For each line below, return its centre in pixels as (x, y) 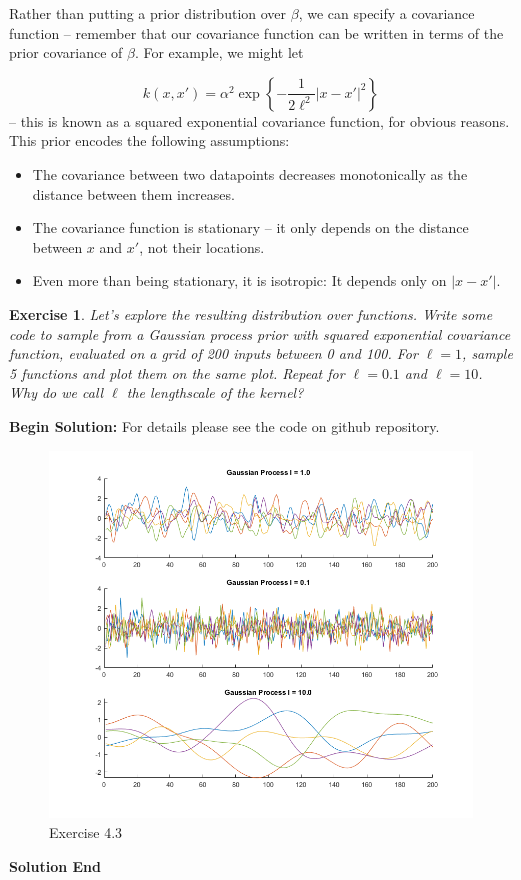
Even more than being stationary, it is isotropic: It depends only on (239, 280)
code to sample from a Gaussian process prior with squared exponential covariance (260, 333)
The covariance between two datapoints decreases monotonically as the (250, 173)
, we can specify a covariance (386, 13)
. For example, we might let (219, 52)
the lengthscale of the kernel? (215, 392)
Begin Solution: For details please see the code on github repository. (224, 425)
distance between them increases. (133, 193)
